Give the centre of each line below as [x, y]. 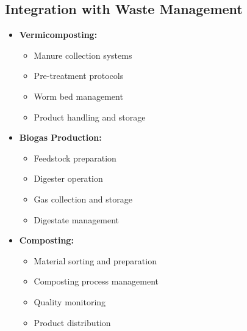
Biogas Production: [60, 137]
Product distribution [72, 322]
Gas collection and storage [83, 199]
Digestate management [77, 219]
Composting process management [96, 281]
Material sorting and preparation [95, 260]
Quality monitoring [70, 301]
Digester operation [68, 178]
